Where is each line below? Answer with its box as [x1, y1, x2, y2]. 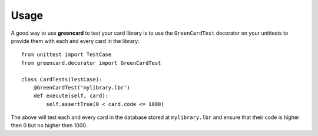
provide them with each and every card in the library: [11, 37, 140, 44]
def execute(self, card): [33, 92, 109, 99]
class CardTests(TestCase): [21, 76, 102, 82]
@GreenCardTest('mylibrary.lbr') [33, 84, 131, 91]
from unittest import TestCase [21, 51, 112, 58]
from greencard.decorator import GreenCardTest [21, 59, 161, 66]
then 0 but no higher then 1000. [11, 122, 88, 129]
